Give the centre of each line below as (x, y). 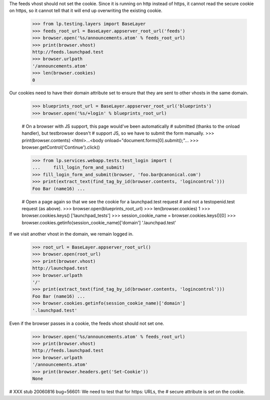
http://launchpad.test (60, 268)
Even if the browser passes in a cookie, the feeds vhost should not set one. (87, 323)
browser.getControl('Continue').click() (61, 147)
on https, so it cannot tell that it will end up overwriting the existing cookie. (86, 11)
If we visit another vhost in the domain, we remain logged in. (71, 234)
